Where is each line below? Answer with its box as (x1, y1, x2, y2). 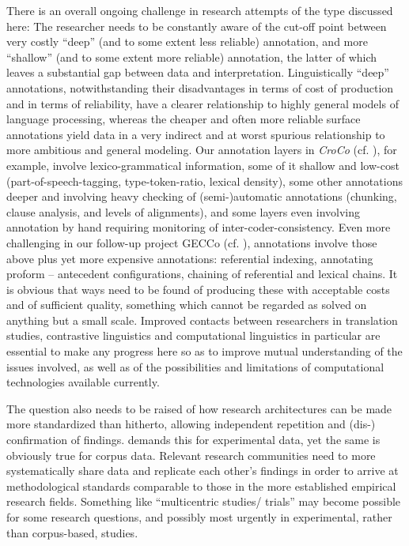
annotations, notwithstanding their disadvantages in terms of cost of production (6, 79, 394, 96)
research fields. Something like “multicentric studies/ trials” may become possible (6, 493, 401, 510)
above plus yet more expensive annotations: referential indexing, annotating (6, 250, 373, 266)
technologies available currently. (6, 374, 160, 390)
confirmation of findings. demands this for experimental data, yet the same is (6, 431, 381, 448)
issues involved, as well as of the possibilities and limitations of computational (6, 358, 384, 375)
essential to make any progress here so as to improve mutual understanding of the (6, 343, 403, 360)
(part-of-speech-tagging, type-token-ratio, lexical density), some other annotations (6, 172, 403, 189)
